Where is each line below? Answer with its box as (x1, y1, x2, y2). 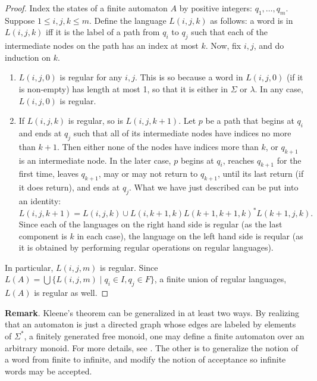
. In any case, (255, 82, 303, 95)
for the (277, 154, 302, 166)
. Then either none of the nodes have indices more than (57, 140, 259, 152)
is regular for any (59, 71, 123, 83)
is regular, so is (68, 114, 123, 127)
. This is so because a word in (134, 71, 243, 83)
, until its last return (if (218, 167, 304, 180)
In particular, (5, 261, 54, 273)
